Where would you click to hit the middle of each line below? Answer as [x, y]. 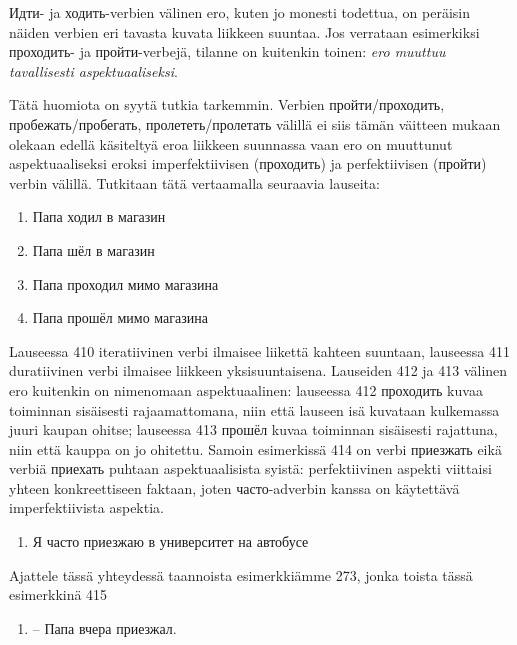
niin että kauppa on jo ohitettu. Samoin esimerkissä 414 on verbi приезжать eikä [255, 448]
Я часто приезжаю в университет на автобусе [170, 541]
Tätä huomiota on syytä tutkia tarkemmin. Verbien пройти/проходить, [227, 104]
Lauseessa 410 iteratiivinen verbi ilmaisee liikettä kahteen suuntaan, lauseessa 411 [259, 350]
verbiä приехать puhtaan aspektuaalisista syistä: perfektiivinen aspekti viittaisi [250, 468]
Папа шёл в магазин [93, 249]
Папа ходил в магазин [99, 216]
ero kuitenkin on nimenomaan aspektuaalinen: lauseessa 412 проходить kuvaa [246, 389]
